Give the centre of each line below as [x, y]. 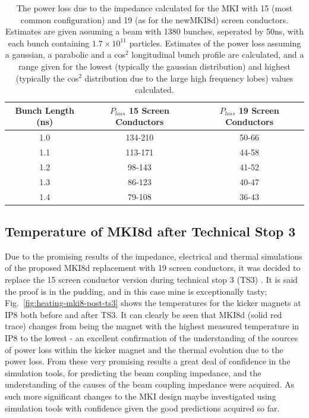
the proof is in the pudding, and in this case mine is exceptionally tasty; [136, 291]
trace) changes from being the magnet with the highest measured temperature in [152, 326]
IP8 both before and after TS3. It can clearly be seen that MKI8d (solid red [144, 314]
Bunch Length [45, 110]
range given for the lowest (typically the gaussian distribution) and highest [154, 66]
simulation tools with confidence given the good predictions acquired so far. [142, 408]
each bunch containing [49, 43]
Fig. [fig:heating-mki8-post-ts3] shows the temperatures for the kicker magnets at [153, 303]
